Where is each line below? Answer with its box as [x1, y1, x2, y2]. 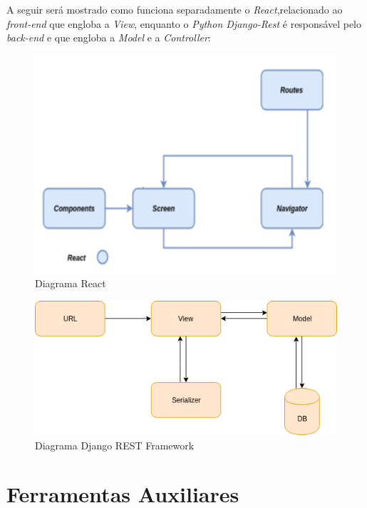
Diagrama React [35, 276, 106, 291]
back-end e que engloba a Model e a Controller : [6, 30, 211, 45]
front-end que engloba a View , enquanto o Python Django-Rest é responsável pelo [6, 16, 362, 31]
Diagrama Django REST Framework [35, 437, 195, 452]
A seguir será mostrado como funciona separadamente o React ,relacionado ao [6, 2, 343, 16]
